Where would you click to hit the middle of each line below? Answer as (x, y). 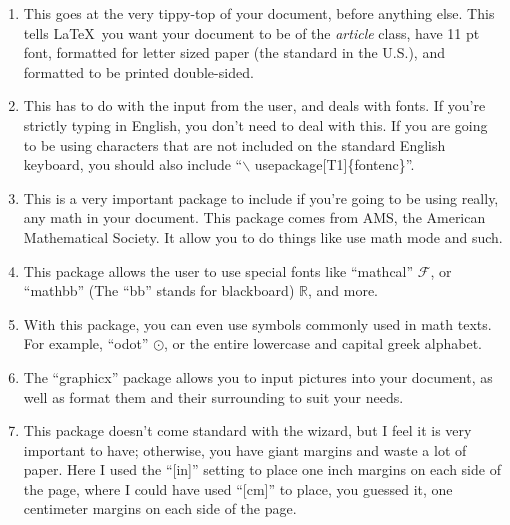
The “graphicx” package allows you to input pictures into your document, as (258, 376)
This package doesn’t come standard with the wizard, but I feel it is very (247, 430)
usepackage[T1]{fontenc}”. (334, 164)
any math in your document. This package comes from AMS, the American (254, 217)
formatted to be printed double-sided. (138, 71)
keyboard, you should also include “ (133, 164)
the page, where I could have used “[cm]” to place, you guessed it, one (238, 488)
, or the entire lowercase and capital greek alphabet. (323, 343)
